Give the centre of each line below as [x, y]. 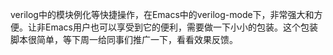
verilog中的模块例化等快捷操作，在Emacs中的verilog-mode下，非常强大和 [162, 14]
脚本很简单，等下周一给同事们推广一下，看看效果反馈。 [124, 39]
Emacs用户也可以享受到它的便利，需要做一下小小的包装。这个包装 [181, 27]
